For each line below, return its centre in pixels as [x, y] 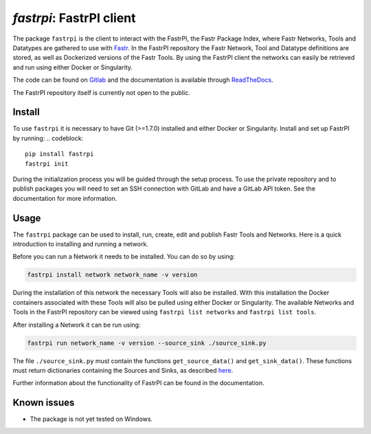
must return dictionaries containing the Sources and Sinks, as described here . [123, 370]
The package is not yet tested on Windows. [91, 419]
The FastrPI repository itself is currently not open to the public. [101, 92]
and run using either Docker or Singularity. [73, 67]
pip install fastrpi [59, 154]
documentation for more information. [65, 198]
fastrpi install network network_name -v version [112, 275]
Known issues [44, 403]
